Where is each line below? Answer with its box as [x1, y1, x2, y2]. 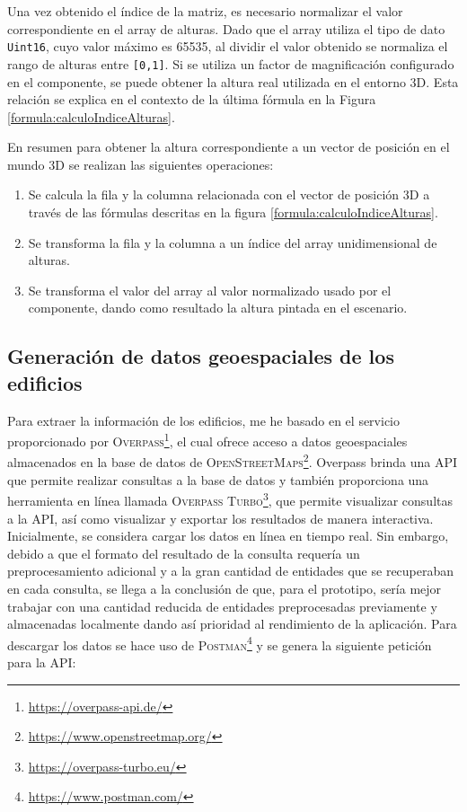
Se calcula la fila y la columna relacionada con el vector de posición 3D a [28, 185, 430, 204]
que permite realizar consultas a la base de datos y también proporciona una [7, 470, 429, 489]
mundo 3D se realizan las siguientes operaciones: [7, 154, 274, 173]
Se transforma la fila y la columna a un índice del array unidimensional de [28, 233, 437, 252]
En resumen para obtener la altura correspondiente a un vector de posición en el [7, 137, 450, 156]
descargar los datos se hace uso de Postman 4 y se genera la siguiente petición [7, 632, 432, 654]
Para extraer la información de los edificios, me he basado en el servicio [7, 410, 400, 429]
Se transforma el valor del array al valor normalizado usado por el [28, 280, 392, 299]
